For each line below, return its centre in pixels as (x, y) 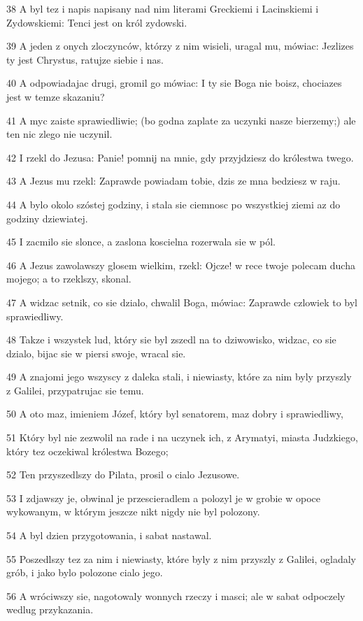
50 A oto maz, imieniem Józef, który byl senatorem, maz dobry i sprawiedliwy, (175, 414)
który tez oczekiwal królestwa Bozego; (87, 451)
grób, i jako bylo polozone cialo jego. (85, 572)
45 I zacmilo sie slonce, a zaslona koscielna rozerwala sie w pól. (141, 242)
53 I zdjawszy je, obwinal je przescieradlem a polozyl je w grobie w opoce (163, 498)
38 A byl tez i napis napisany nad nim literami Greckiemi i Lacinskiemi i (163, 8)
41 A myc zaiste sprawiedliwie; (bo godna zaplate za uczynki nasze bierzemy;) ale (181, 120)
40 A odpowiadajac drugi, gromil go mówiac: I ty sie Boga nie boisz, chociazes (174, 83)
